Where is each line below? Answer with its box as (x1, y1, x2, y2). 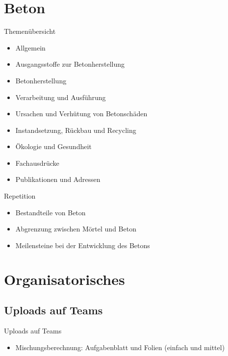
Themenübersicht (4, 26, 56, 36)
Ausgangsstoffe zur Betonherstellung (15, 59, 125, 69)
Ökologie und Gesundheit (15, 141, 92, 152)
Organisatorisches (4, 269, 125, 289)
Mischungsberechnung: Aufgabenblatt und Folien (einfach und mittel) (15, 342, 225, 352)
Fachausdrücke (15, 157, 59, 168)
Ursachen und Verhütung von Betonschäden (15, 108, 148, 119)
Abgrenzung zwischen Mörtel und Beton (15, 224, 136, 234)
